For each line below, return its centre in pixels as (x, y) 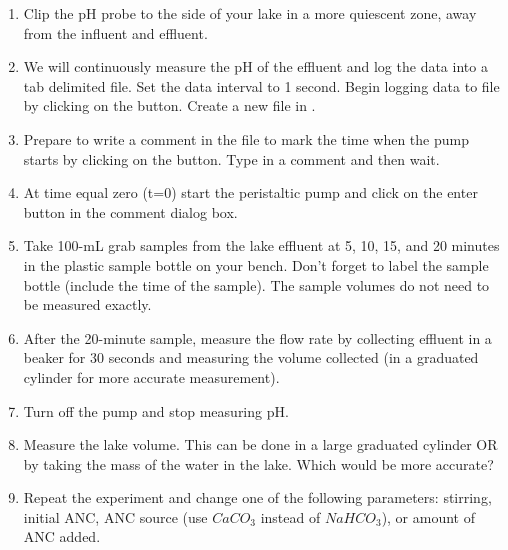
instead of (290, 516)
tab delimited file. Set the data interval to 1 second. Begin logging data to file (261, 85)
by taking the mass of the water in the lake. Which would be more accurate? (258, 463)
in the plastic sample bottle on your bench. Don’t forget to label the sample (256, 264)
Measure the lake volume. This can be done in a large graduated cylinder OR (260, 444)
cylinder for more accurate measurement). (151, 376)
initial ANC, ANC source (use (115, 516)
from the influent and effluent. (115, 32)
